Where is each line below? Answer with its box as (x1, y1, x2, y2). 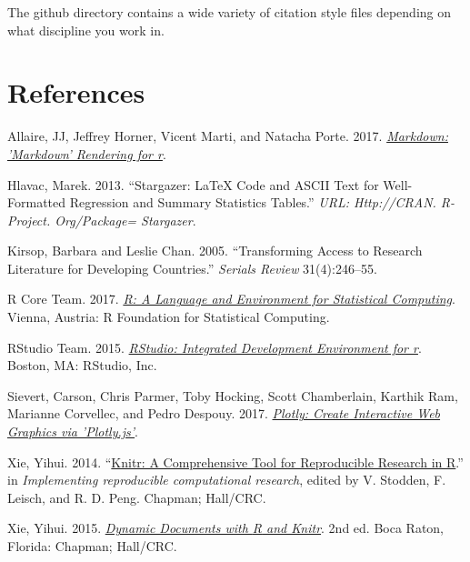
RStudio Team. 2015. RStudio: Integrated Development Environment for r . (7, 337, 422, 356)
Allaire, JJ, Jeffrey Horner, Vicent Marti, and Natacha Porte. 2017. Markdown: (7, 126, 448, 146)
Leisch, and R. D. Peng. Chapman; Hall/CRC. (7, 487, 266, 507)
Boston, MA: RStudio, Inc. (7, 356, 157, 375)
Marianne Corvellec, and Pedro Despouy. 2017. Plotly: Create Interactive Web (7, 404, 441, 423)
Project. (7, 210, 51, 229)
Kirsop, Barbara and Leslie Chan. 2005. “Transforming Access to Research (7, 241, 423, 260)
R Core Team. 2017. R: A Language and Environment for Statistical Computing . (7, 289, 455, 308)
